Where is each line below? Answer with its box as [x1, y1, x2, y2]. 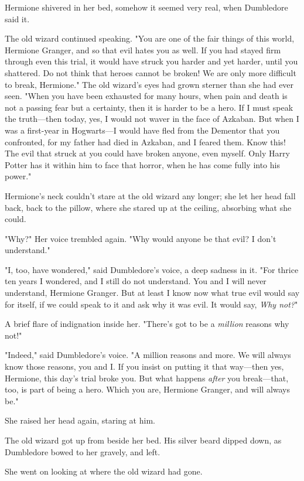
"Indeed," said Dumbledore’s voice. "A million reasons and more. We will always [5, 349, 291, 361]
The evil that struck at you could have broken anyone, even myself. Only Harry [5, 147, 290, 159]
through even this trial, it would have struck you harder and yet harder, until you [5, 55, 298, 67]
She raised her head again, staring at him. [5, 414, 155, 427]
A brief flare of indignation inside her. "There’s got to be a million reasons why [5, 318, 289, 330]
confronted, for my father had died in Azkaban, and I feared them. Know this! [5, 135, 286, 148]
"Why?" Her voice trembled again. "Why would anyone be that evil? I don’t [5, 232, 276, 244]
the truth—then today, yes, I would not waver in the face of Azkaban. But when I [5, 112, 299, 125]
